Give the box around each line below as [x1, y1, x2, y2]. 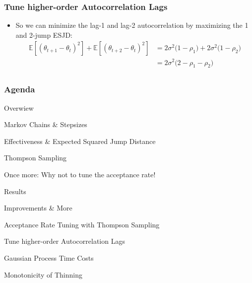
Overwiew [4, 102, 34, 113]
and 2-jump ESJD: [15, 29, 72, 40]
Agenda [4, 83, 35, 95]
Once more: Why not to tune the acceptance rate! [4, 169, 156, 179]
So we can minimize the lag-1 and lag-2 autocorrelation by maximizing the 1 [15, 20, 249, 30]
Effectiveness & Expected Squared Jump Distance [4, 136, 156, 146]
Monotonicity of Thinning [4, 269, 82, 280]
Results [4, 186, 26, 196]
